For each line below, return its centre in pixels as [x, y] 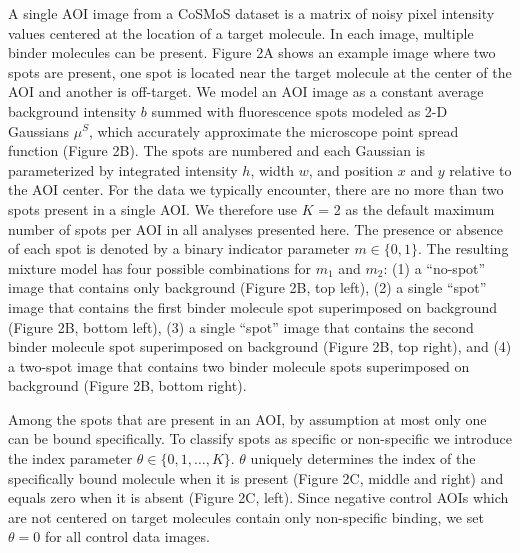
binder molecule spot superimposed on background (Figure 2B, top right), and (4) [260, 346]
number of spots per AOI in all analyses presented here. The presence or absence [255, 228]
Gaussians [38, 130]
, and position [351, 169]
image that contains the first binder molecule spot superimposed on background [253, 306]
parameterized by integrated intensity [123, 169]
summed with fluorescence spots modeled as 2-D [299, 110]
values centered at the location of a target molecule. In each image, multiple [241, 32]
